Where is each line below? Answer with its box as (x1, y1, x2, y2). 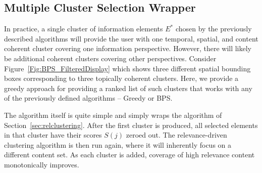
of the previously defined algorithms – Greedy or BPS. (4, 93, 173, 103)
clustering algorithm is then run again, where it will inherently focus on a (4, 139, 232, 150)
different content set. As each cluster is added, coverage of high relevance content (4, 149, 255, 160)
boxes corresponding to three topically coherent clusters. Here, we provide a (4, 73, 239, 83)
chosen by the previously (175, 23, 252, 34)
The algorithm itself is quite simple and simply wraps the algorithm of (4, 109, 222, 120)
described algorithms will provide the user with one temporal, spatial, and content (4, 33, 258, 44)
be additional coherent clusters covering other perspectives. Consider (4, 53, 217, 63)
